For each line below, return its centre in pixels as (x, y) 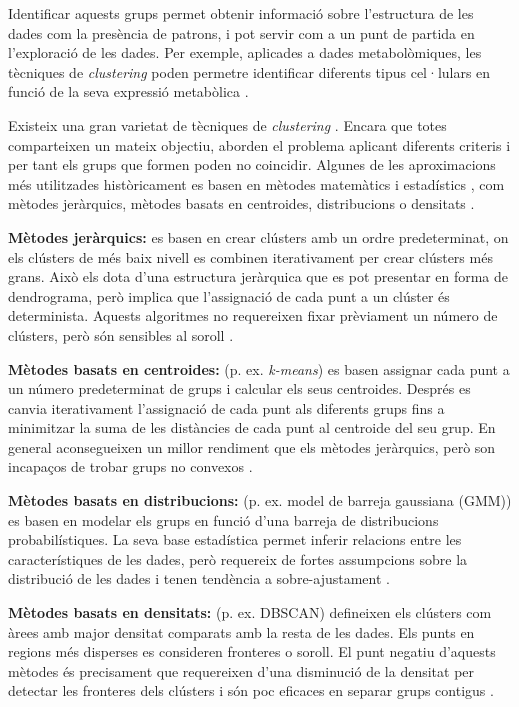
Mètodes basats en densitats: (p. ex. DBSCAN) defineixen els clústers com (250, 612)
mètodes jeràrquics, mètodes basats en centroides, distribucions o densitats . (241, 203)
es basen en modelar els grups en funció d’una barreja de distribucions (223, 519)
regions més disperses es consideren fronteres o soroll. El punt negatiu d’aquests (252, 651)
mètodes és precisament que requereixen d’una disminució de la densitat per (241, 670)
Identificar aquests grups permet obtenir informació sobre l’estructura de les (241, 13)
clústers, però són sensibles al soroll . (121, 334)
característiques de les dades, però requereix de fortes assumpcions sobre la (238, 558)
